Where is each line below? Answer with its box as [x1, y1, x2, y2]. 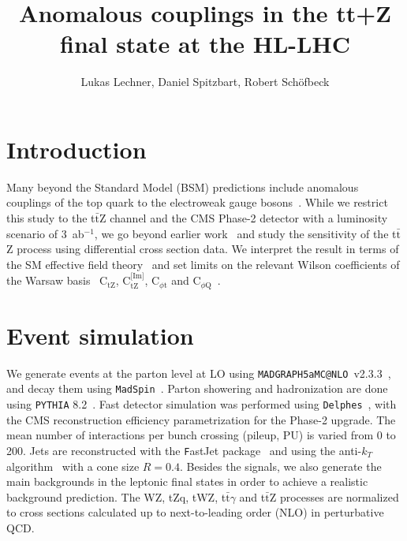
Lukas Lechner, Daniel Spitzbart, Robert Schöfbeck [80, 73, 330, 90]
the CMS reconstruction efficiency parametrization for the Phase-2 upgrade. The [6, 411, 396, 427]
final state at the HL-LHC [60, 28, 350, 60]
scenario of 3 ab [6, 225, 84, 241]
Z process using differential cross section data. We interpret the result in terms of [6, 241, 399, 257]
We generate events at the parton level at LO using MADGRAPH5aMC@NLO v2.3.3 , [6, 364, 391, 381]
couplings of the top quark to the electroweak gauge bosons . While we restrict [6, 194, 388, 211]
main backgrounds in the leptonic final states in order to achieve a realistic [6, 473, 368, 490]
